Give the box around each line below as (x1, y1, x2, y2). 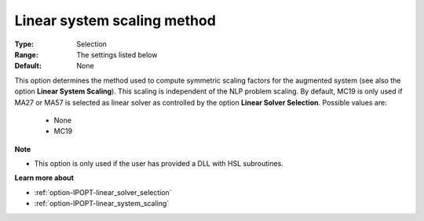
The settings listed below (76, 50, 158, 59)
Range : (14, 50, 38, 59)
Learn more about (14, 173, 75, 182)
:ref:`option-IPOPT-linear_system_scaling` (34, 199, 170, 208)
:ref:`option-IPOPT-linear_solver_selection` (34, 187, 172, 197)
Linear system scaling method (14, 12, 216, 29)
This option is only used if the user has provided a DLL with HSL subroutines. (34, 159, 284, 168)
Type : (14, 39, 35, 49)
